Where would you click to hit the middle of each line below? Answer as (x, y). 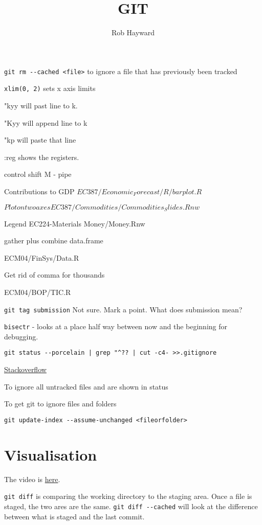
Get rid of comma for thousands (54, 275)
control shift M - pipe (38, 174)
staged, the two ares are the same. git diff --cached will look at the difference (131, 506)
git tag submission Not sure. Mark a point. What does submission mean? (123, 309)
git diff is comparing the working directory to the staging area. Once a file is (128, 496)
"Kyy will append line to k (46, 122)
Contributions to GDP (39, 191)
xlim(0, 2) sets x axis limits (50, 88)
